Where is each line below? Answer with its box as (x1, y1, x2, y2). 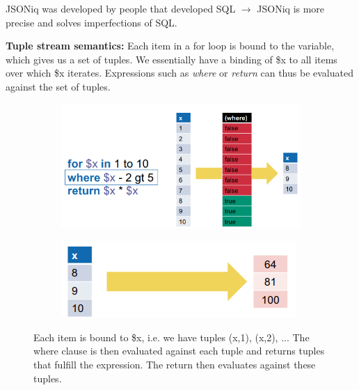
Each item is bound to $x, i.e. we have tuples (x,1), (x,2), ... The (33, 329, 310, 344)
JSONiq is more (257, 1, 325, 15)
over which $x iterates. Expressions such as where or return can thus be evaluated (6, 65, 353, 80)
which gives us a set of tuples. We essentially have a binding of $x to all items (6, 52, 337, 66)
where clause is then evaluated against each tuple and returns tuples (33, 343, 325, 358)
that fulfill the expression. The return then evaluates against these (33, 357, 316, 371)
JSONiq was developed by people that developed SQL (6, 1, 236, 15)
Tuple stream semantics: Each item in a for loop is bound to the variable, (6, 38, 335, 53)
